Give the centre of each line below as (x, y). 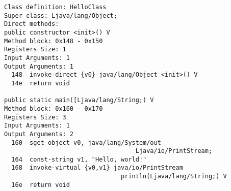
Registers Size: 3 (35, 117)
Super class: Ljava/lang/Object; (61, 15)
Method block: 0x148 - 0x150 (54, 41)
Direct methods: (32, 24)
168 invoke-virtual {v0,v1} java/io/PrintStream (97, 168)
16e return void (41, 185)
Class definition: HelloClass (55, 7)
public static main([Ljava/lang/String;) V (79, 100)
